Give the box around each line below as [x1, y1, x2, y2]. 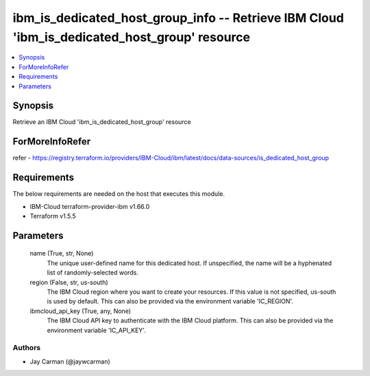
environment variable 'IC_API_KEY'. [47, 326, 147, 334]
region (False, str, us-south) [29, 278, 109, 286]
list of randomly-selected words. [47, 268, 138, 277]
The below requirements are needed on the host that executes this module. [12, 190, 225, 198]
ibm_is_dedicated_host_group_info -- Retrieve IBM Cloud [12, 10, 344, 25]
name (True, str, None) [29, 249, 94, 258]
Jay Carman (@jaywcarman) [29, 357, 111, 366]
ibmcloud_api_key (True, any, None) [29, 307, 132, 315]
